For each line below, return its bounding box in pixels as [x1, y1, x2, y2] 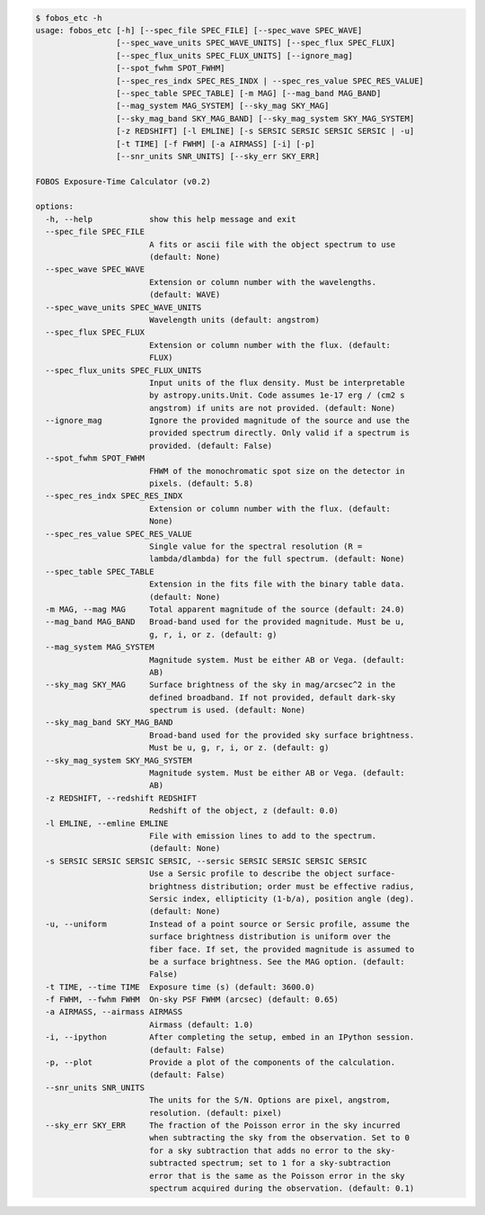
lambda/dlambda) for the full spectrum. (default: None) [148, 554, 406, 564]
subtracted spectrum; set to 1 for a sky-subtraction [148, 1158, 391, 1168]
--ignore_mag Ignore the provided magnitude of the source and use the [45, 415, 410, 426]
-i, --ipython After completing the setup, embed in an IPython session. [45, 1032, 415, 1042]
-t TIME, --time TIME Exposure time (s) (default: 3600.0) [45, 981, 315, 992]
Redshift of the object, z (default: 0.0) [148, 806, 339, 816]
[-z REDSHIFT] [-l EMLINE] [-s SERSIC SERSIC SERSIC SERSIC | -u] [115, 126, 415, 137]
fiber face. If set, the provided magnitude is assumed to [148, 944, 415, 954]
